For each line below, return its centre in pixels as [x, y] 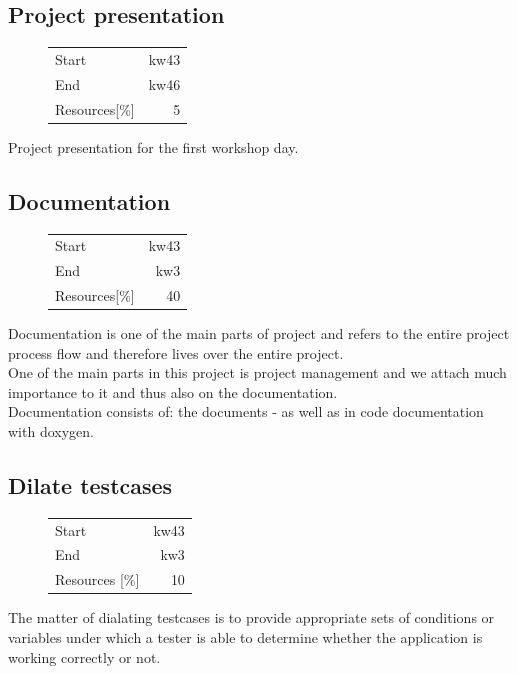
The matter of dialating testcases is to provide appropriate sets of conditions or [251, 617]
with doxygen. [51, 431]
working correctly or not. [84, 656]
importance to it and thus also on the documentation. [173, 391]
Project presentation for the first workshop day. [153, 146]
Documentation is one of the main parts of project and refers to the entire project [259, 333]
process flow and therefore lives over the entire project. [176, 352]
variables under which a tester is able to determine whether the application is [245, 636]
